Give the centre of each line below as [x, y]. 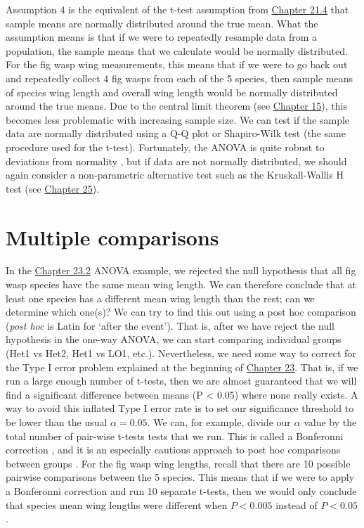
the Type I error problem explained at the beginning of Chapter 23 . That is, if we [182, 367]
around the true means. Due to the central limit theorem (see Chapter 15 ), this [176, 106]
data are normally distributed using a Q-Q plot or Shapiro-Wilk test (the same [176, 133]
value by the [330, 421]
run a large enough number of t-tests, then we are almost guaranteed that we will [181, 381]
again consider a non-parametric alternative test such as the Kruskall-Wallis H [175, 175]
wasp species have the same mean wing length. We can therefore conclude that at [181, 284]
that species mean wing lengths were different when [117, 504]
